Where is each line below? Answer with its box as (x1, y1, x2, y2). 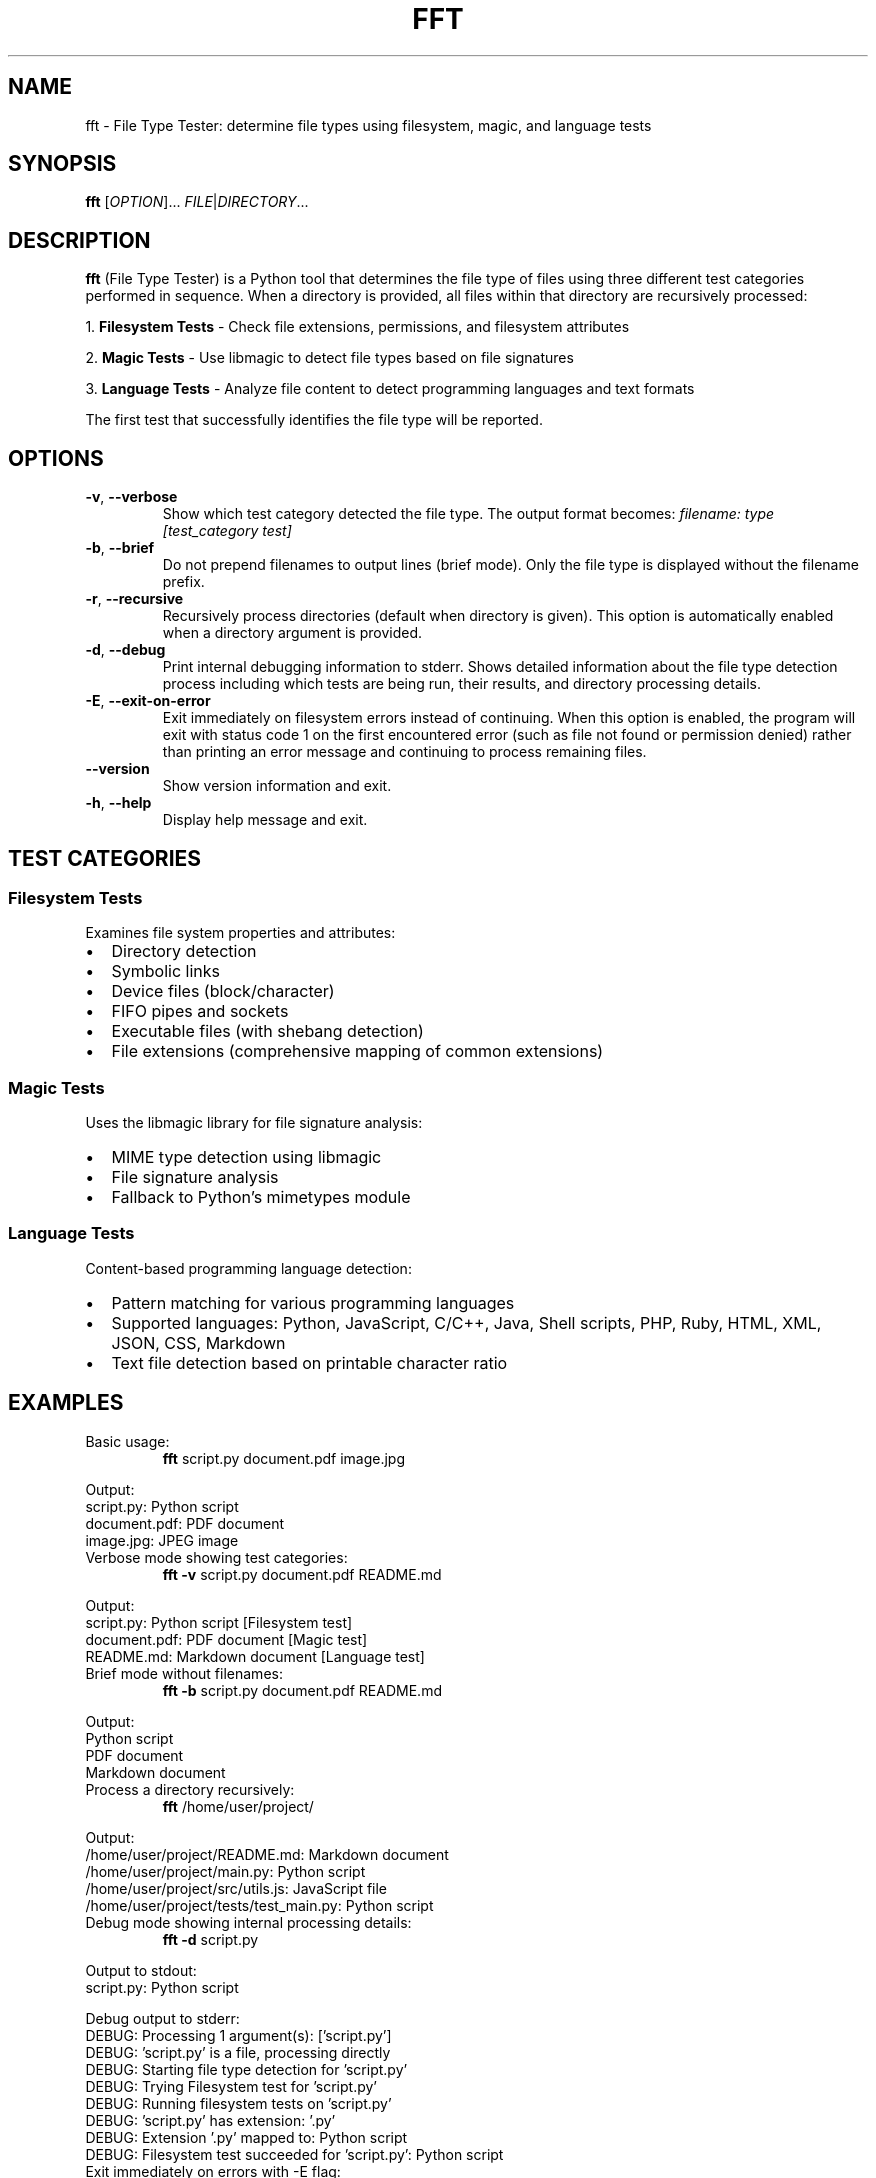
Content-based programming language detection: (85, 1259, 412, 1277)
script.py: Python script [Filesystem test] (85, 1613, 353, 1631)
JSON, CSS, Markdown (111, 1332, 286, 1353)
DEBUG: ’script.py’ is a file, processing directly (85, 2043, 391, 2061)
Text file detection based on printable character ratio (111, 1352, 508, 1373)
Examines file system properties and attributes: (85, 924, 396, 942)
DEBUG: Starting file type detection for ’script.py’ (85, 2060, 408, 2078)
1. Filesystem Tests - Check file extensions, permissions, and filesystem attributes (85, 318, 630, 336)
